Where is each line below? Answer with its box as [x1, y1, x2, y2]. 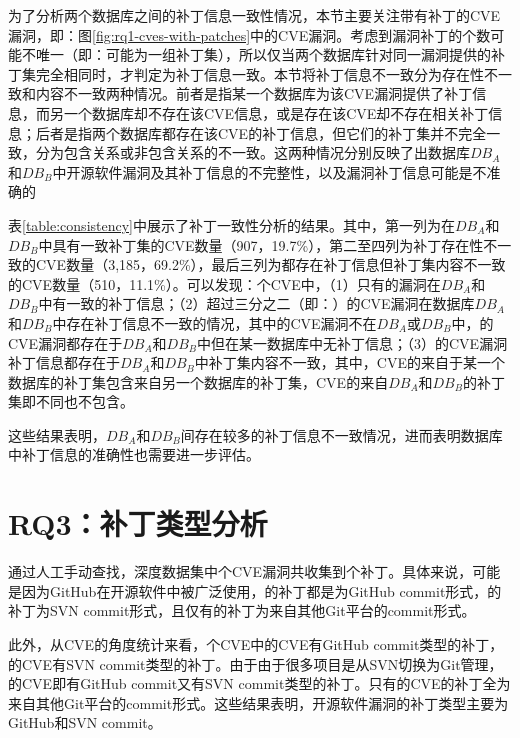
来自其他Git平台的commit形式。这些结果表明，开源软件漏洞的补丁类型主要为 [8, 692, 509, 713]
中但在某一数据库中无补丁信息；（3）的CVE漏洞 [196, 332, 508, 353]
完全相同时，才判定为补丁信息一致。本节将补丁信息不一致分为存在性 [35, 63, 484, 84]
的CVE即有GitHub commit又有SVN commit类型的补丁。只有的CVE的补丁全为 [8, 673, 511, 694]
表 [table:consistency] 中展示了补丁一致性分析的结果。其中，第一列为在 [8, 214, 455, 235]
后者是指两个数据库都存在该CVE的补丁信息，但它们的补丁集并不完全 [35, 122, 487, 143]
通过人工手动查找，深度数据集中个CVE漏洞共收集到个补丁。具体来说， [8, 561, 473, 582]
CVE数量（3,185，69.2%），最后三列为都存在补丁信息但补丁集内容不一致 [35, 254, 506, 275]
